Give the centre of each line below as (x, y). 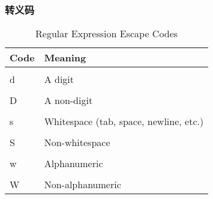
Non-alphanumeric (82, 185)
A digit (59, 79)
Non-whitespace (77, 142)
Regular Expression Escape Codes (107, 34)
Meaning (65, 58)
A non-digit (68, 100)
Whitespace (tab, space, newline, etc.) (124, 121)
